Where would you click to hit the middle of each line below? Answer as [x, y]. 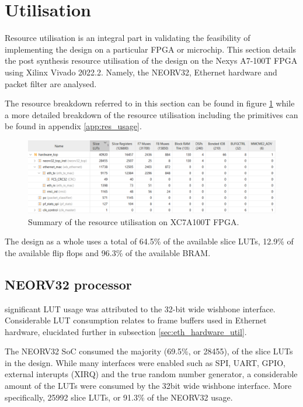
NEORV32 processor [68, 284]
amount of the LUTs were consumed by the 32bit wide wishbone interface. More [148, 386]
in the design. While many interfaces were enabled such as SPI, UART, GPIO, [145, 362]
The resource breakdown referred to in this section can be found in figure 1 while [150, 103]
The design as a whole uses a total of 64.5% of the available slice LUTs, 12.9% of [149, 241]
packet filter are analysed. [51, 83]
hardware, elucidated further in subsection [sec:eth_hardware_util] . [126, 331]
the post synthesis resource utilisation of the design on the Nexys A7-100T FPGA [151, 61]
